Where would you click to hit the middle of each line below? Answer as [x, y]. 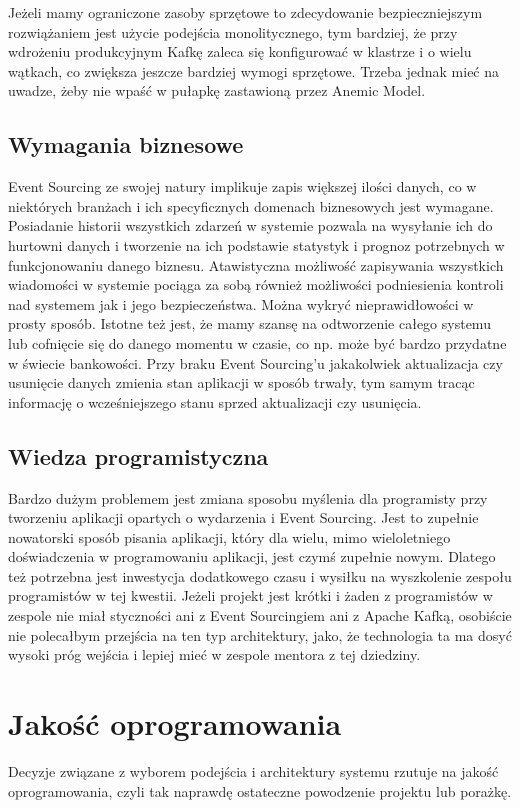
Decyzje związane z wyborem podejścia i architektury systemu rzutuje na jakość [253, 770]
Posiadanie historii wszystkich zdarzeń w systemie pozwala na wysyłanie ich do [250, 225]
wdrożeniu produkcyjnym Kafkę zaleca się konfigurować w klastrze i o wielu [240, 51]
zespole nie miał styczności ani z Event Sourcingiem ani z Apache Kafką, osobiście [260, 615]
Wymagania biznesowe [126, 144]
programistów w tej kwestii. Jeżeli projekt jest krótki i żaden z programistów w [250, 595]
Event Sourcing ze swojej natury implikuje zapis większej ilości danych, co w [242, 186]
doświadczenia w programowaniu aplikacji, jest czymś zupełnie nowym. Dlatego [252, 556]
